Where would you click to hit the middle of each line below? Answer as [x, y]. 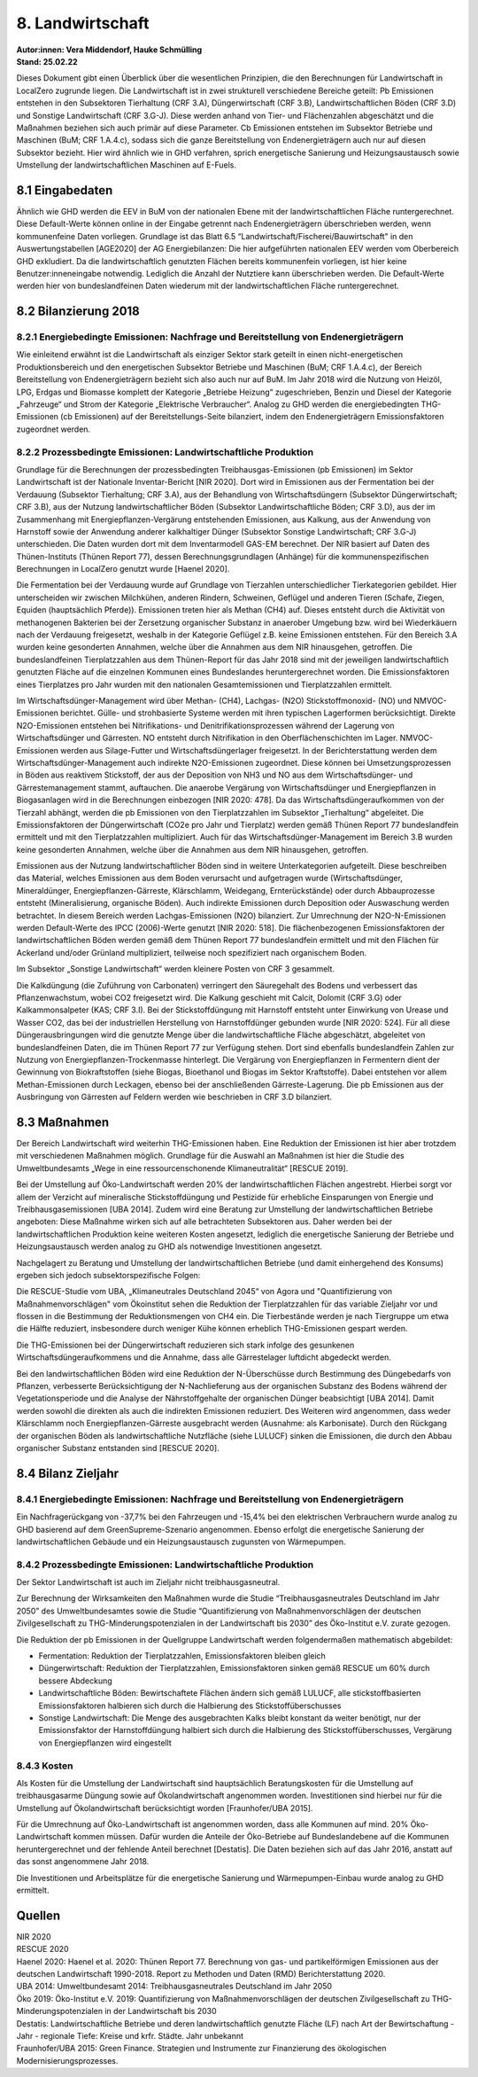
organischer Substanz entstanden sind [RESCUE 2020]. [118, 1448]
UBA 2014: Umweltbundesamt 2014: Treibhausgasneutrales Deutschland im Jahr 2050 [174, 1987]
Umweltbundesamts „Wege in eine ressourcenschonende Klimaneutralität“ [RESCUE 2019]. [182, 1168]
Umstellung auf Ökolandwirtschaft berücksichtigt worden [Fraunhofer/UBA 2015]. [165, 1808]
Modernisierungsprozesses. [67, 2060]
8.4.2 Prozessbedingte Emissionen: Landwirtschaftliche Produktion [165, 1565]
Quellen [39, 1915]
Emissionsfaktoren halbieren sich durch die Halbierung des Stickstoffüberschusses [190, 1706]
